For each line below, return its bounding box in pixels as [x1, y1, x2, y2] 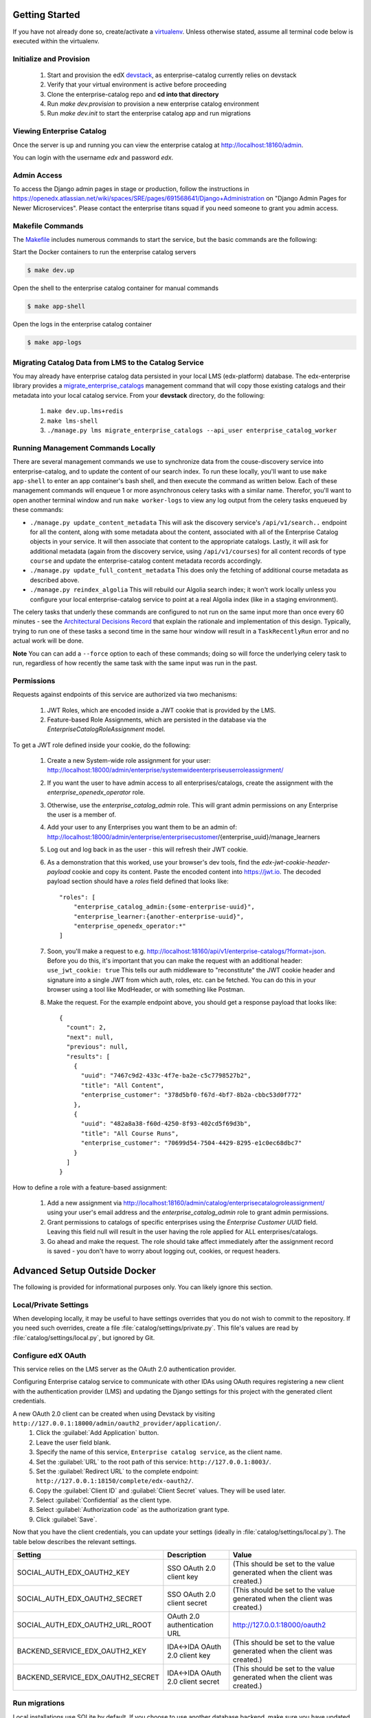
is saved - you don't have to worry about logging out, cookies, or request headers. [47, 1247, 281, 1256]
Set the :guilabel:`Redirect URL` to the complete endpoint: [36, 1467, 199, 1475]
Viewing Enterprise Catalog [12, 126, 106, 136]
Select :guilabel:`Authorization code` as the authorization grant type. [36, 1506, 229, 1514]
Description [167, 1550, 206, 1560]
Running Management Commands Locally [12, 443, 156, 453]
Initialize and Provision [12, 54, 91, 63]
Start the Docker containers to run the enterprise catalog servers [12, 248, 196, 256]
